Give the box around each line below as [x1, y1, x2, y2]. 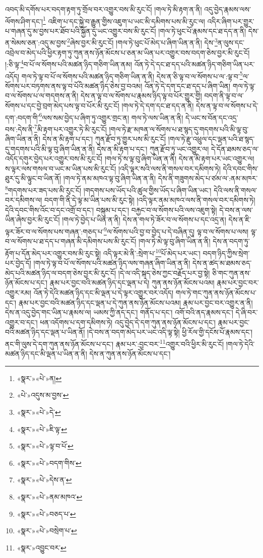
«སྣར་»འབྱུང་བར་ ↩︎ [17, 542, 67, 552]
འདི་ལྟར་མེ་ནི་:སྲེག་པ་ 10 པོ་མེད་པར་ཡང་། [103, 246, 201, 258]
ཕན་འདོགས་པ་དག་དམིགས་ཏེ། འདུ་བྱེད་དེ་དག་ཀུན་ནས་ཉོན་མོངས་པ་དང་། [40, 317, 216, 327]
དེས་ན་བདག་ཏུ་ [213, 236, 250, 246]
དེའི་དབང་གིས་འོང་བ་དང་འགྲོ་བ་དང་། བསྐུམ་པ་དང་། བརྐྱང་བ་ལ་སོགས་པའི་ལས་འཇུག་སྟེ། [5, 204, 217, 215]
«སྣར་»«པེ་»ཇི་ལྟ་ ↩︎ [17, 423, 68, 434]
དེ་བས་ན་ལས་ [219, 204, 253, 215]
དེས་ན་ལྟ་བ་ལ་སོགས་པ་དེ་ [196, 100, 258, 110]
